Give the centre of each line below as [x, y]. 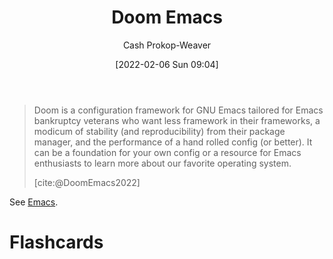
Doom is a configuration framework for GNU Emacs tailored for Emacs [178, 110]
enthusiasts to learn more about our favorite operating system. [162, 163]
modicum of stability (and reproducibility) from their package [159, 131]
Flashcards [56, 242]
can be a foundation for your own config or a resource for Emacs [167, 152]
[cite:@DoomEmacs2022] [87, 182]
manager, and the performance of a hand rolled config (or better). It [173, 142]
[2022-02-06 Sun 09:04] [167, 64]
